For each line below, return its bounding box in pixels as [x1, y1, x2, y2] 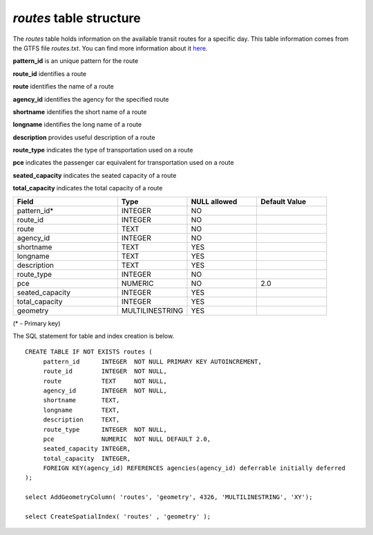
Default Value [260, 197, 307, 206]
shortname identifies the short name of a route [12, 107, 147, 116]
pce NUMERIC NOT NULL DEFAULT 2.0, [43, 435, 211, 443]
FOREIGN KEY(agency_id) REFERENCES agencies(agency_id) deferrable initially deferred [43, 464, 345, 472]
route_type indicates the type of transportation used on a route [12, 146, 193, 154]
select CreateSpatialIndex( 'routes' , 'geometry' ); [25, 513, 211, 520]
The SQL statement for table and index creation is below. [12, 332, 175, 341]
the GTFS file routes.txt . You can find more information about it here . [12, 44, 208, 52]
